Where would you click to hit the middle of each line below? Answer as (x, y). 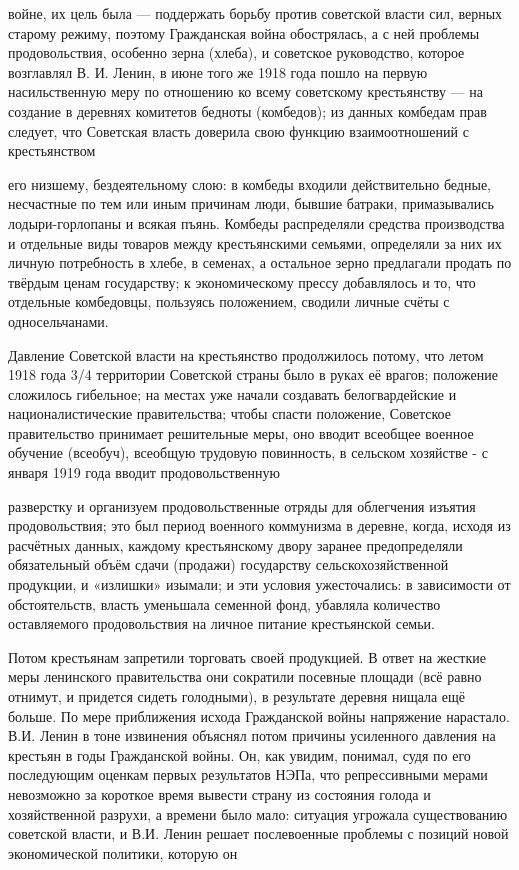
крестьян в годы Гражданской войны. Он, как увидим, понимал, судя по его (239, 754)
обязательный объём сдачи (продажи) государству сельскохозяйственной (228, 564)
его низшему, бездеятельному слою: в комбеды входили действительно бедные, (249, 183)
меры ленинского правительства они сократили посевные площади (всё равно (245, 676)
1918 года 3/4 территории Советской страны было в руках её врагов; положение (253, 374)
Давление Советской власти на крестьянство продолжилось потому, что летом (246, 354)
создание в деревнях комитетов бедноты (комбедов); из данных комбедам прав (247, 110)
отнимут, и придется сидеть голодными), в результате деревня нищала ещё (237, 696)
